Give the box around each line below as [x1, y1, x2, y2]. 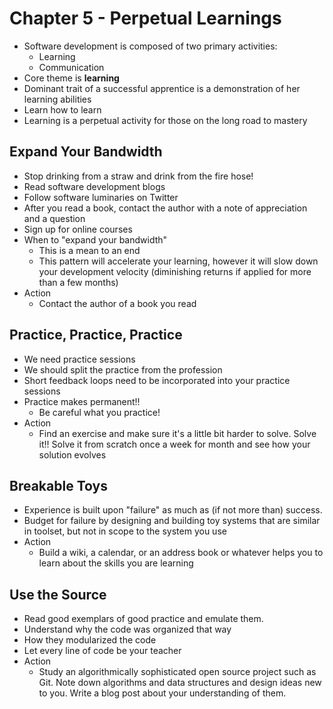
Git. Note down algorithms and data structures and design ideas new [38, 677, 322, 689]
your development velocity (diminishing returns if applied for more [38, 265, 312, 277]
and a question [23, 212, 86, 224]
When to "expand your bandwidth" [23, 233, 168, 246]
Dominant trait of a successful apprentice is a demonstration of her [23, 82, 301, 94]
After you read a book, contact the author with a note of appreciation [23, 202, 308, 214]
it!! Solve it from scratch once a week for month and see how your [38, 438, 311, 450]
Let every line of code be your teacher [23, 645, 182, 657]
